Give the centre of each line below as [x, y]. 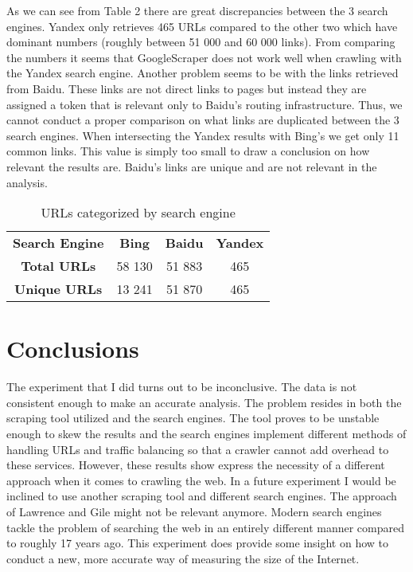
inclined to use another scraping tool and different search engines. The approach [202, 496]
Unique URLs [58, 289]
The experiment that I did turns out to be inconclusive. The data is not [182, 387]
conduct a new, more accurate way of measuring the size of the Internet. [183, 558]
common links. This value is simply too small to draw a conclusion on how [188, 151]
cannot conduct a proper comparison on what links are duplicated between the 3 [203, 120]
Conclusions [73, 349]
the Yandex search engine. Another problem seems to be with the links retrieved [203, 73]
